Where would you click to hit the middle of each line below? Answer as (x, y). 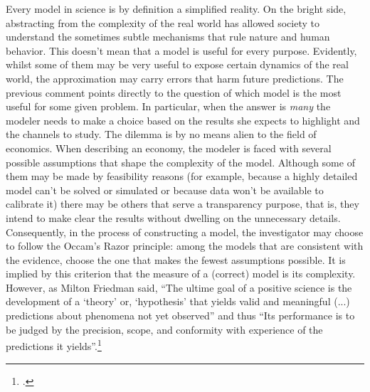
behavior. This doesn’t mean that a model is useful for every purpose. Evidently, (181, 50)
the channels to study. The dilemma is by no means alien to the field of (161, 134)
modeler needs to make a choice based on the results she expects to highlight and (183, 120)
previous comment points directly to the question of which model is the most (174, 92)
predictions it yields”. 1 (54, 345)
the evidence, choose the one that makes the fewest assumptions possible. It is (176, 259)
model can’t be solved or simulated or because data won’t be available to (165, 190)
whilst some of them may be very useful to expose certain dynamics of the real (177, 64)
